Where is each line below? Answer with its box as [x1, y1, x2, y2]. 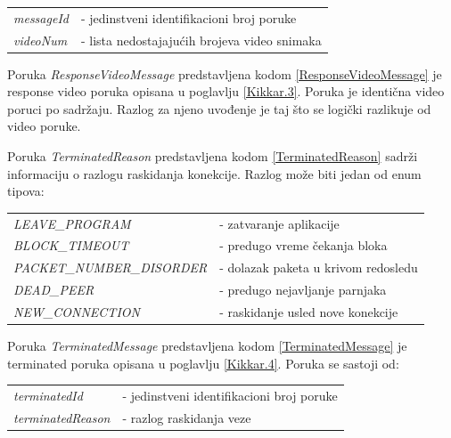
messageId [13, 8, 69, 27]
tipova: [7, 182, 45, 200]
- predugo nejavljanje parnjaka [219, 280, 387, 299]
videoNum [13, 30, 68, 49]
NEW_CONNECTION [13, 302, 140, 320]
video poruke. [7, 117, 81, 135]
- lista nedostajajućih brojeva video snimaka [80, 30, 322, 49]
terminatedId [13, 386, 83, 404]
